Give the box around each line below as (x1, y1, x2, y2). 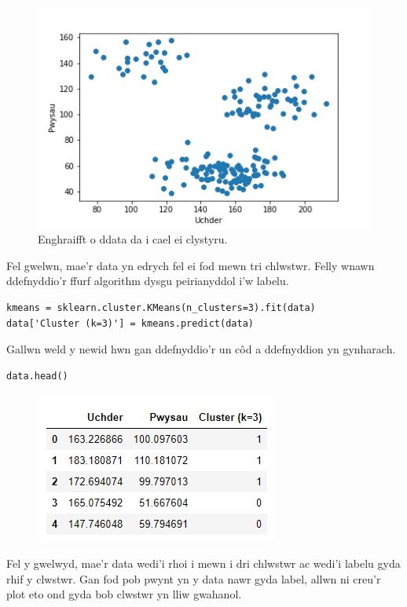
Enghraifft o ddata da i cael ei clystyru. (38, 231, 228, 247)
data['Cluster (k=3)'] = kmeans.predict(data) (6, 317, 254, 329)
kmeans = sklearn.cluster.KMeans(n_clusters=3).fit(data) (6, 302, 316, 314)
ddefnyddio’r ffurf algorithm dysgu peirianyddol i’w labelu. (6, 272, 289, 289)
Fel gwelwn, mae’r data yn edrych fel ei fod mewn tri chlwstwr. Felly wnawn (6, 257, 375, 273)
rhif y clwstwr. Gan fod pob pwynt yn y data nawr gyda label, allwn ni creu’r (6, 570, 381, 587)
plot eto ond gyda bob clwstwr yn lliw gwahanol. (6, 586, 242, 602)
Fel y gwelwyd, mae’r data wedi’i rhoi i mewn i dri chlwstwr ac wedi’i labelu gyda (6, 555, 401, 571)
